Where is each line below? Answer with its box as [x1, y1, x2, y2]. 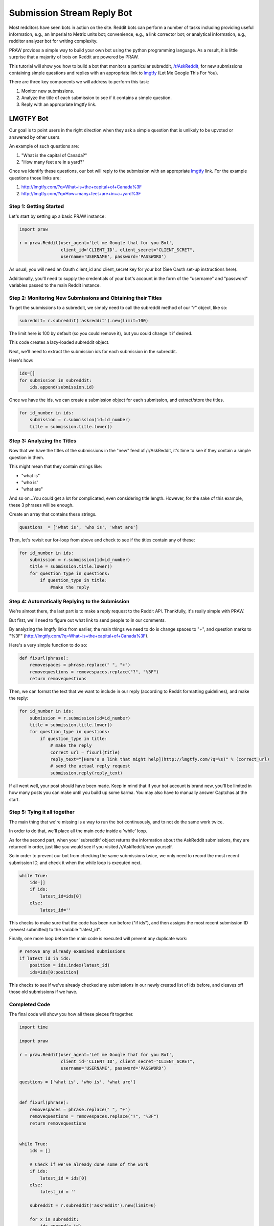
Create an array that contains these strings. [9, 511, 97, 517]
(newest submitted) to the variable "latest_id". [9, 927, 101, 932]
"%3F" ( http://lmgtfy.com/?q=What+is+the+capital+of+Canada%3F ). [9, 633, 149, 639]
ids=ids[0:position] [29, 969, 79, 975]
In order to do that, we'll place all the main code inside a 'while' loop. [9, 828, 148, 834]
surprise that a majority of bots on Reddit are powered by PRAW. [9, 54, 139, 60]
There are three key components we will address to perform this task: [9, 79, 149, 85]
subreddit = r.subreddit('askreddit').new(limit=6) [29, 1203, 157, 1208]
